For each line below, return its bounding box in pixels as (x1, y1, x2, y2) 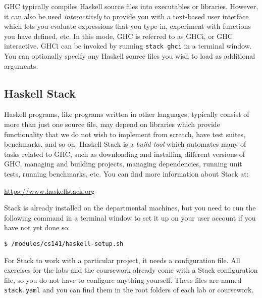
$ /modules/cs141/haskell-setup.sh (4, 240, 124, 247)
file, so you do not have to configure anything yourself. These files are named (4, 274, 242, 285)
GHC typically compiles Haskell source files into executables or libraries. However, (4, 1, 258, 11)
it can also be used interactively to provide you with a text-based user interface (4, 11, 249, 21)
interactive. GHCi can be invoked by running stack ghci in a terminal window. (4, 40, 252, 51)
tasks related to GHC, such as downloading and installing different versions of (4, 148, 245, 159)
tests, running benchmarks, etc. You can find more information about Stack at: (4, 168, 249, 179)
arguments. (4, 60, 38, 71)
